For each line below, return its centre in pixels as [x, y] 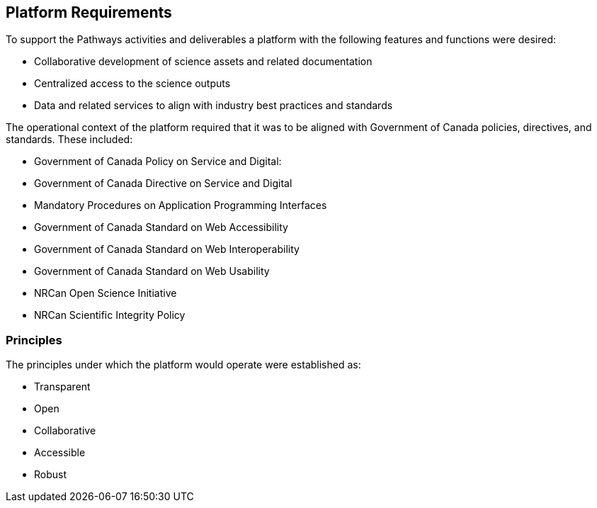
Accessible [60, 453]
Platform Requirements [89, 12]
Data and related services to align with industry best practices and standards [214, 106]
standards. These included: [69, 140]
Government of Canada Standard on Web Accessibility [161, 227]
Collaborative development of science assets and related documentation [203, 62]
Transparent [62, 387]
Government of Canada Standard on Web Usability [152, 271]
